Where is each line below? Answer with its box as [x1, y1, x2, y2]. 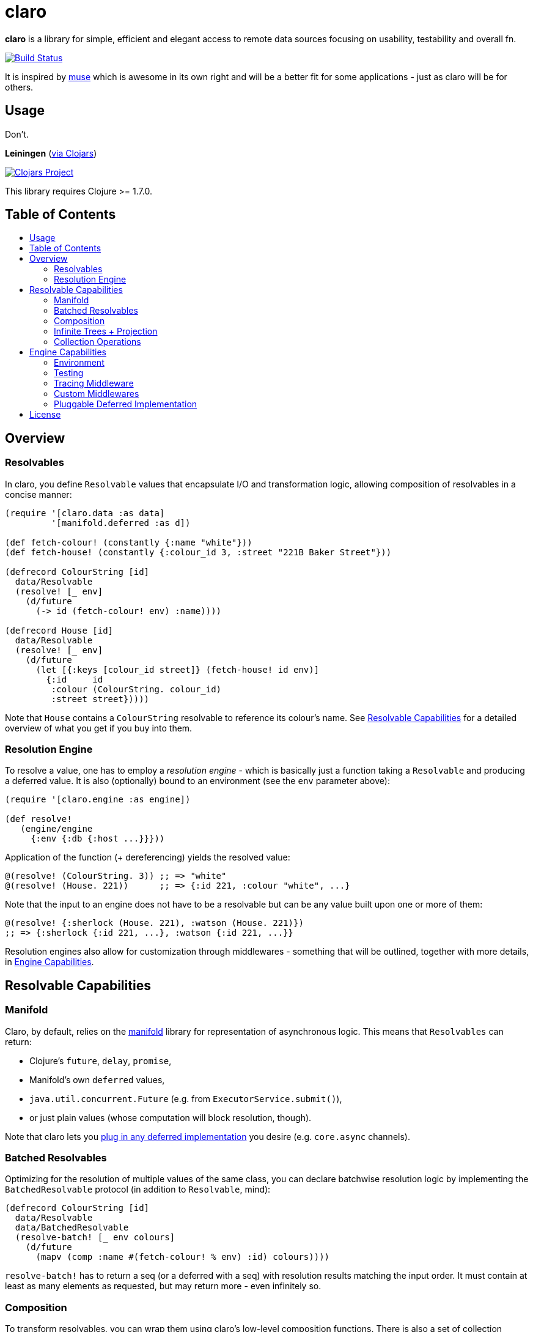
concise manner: [5, 489, 72, 500]
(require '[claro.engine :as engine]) [5, 794, 191, 805]
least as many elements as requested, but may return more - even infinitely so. [5, 1281, 322, 1292]
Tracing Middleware [54, 378, 134, 389]
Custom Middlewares [54, 388, 139, 399]
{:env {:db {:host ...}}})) [31, 834, 165, 844]
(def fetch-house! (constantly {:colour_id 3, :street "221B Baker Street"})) [5, 547, 392, 557]
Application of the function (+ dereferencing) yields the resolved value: [5, 852, 290, 863]
